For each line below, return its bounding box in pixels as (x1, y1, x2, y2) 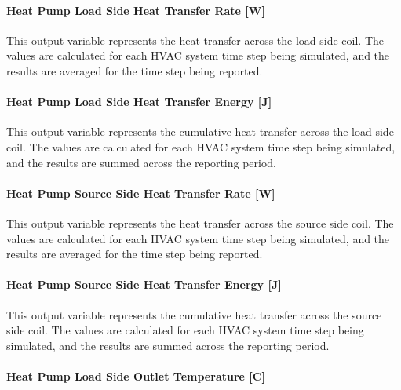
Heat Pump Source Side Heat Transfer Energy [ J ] (6, 276, 282, 293)
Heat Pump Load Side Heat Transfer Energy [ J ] (6, 93, 272, 110)
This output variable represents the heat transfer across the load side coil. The (6, 31, 385, 48)
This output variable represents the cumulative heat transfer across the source (6, 306, 382, 323)
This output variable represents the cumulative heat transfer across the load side (6, 123, 394, 140)
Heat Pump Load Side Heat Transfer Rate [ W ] (6, 2, 265, 18)
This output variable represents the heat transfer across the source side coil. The (6, 214, 394, 231)
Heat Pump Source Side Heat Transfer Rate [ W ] (6, 184, 275, 201)
